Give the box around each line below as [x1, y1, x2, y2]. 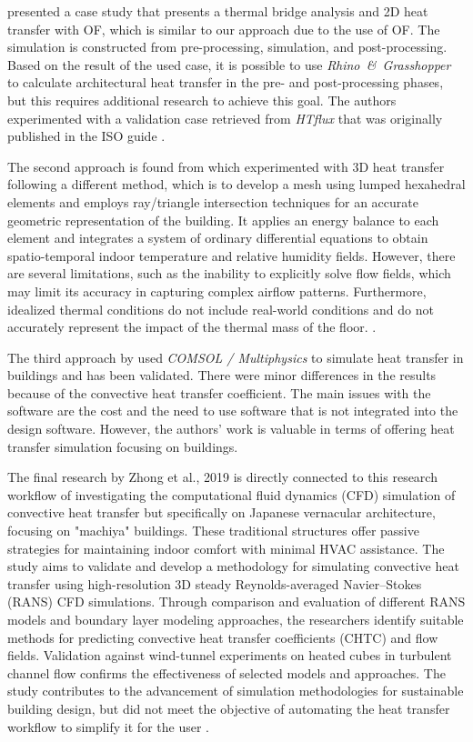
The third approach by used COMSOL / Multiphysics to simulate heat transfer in [7, 347, 464, 366]
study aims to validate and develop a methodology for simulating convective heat [7, 556, 459, 576]
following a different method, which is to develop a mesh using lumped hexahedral [7, 175, 466, 194]
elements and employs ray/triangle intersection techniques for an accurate [7, 192, 418, 211]
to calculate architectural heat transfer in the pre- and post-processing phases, [7, 73, 444, 92]
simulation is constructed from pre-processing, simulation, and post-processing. [7, 37, 448, 56]
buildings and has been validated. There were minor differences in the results [7, 366, 437, 385]
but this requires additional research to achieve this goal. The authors [7, 90, 397, 109]
